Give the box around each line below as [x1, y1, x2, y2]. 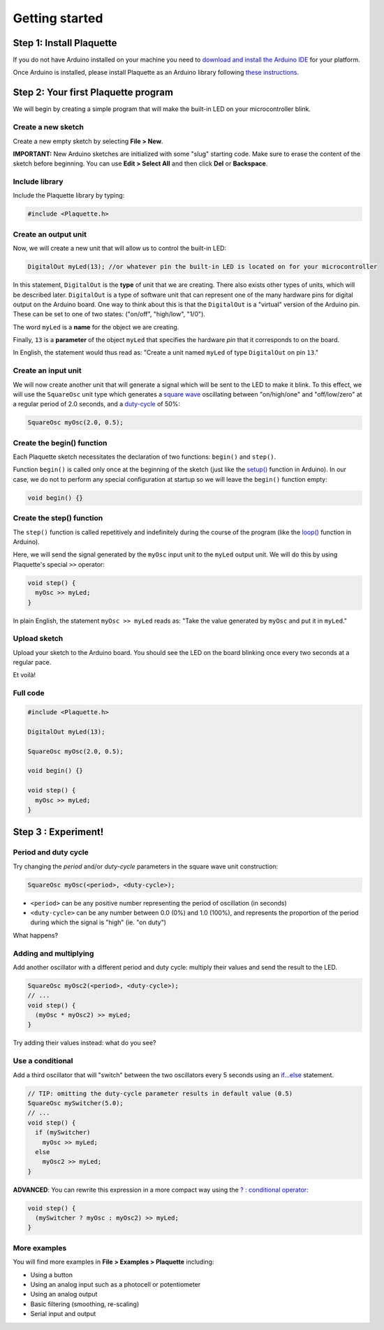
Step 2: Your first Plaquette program [13, 87, 174, 98]
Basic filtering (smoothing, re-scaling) [30, 1299, 140, 1308]
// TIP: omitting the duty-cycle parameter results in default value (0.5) [27, 1089, 293, 1098]
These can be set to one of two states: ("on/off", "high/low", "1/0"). [13, 310, 206, 318]
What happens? [13, 931, 59, 939]
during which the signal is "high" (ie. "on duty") [30, 918, 167, 926]
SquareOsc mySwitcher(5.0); [27, 1099, 124, 1107]
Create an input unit [13, 366, 82, 376]
